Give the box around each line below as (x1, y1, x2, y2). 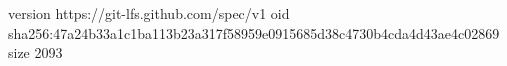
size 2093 (8, 42, 63, 63)
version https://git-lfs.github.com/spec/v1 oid (8, 3, 290, 23)
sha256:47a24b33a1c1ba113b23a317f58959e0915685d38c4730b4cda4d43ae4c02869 (8, 22, 500, 43)
